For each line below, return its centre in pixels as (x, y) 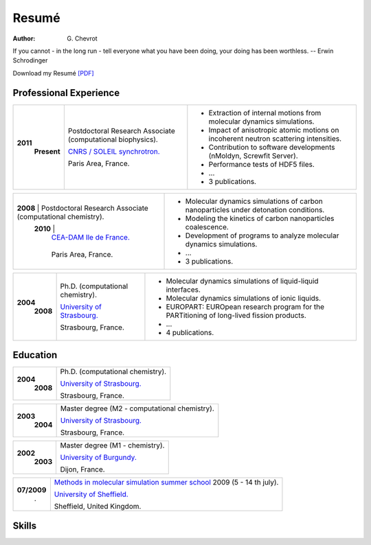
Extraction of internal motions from (265, 113)
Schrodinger (30, 60)
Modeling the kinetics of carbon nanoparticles (260, 218)
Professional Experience (66, 93)
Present (47, 151)
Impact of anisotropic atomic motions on (274, 130)
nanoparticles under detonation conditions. (255, 209)
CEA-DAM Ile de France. (91, 237)
